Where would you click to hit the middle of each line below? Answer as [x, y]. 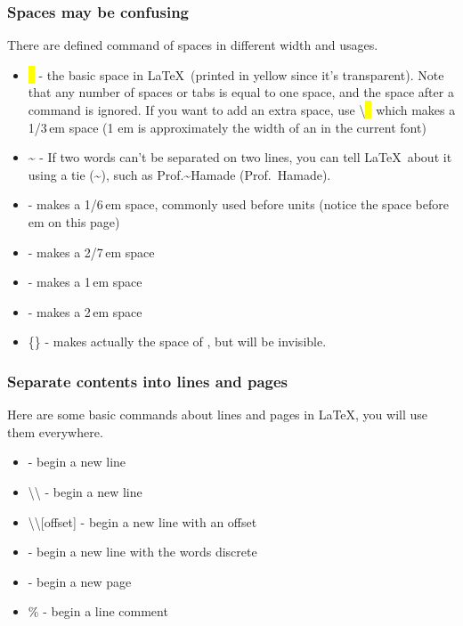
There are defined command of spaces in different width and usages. [193, 45]
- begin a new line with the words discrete [142, 552]
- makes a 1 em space [85, 282]
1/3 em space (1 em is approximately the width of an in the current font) [227, 127]
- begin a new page [80, 581]
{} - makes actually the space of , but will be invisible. [177, 341]
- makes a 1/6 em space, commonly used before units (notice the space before [238, 204]
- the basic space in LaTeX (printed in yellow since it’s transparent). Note [241, 74]
